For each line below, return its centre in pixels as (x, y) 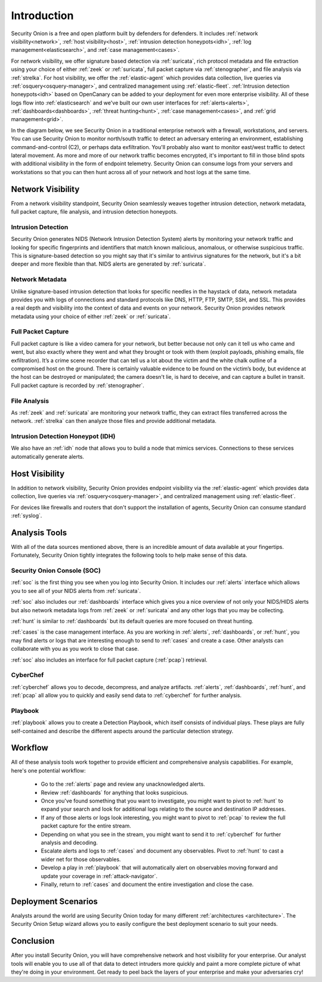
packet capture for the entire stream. (86, 826)
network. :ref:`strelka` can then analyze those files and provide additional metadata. (114, 421)
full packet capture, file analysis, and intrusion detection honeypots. (95, 212)
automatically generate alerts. (48, 456)
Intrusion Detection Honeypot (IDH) (63, 437)
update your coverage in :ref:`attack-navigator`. (99, 876)
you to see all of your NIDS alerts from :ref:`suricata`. (76, 591)
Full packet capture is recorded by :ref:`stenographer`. (78, 385)
